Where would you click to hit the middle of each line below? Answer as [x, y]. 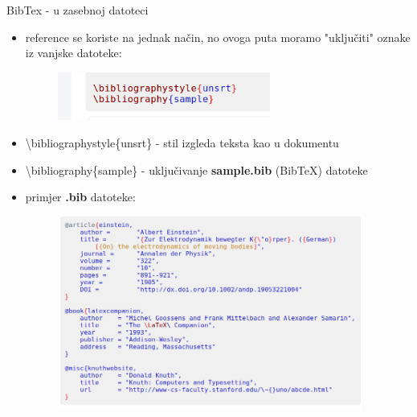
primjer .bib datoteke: [80, 197]
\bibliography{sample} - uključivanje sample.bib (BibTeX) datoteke [196, 169]
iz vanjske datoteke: [74, 53]
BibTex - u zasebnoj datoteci [78, 10]
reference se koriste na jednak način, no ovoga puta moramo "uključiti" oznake [218, 37]
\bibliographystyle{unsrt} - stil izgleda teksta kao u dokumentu [182, 143]
